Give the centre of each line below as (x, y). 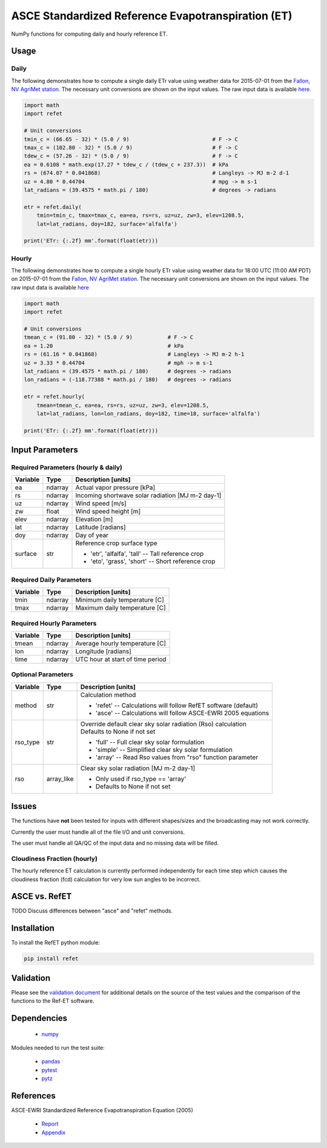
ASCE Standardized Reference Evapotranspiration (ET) (152, 16)
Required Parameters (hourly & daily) (67, 467)
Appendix (54, 1132)
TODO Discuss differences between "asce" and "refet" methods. (92, 911)
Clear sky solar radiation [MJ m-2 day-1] (138, 768)
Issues (24, 806)
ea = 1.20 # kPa (104, 346)
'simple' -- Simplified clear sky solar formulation (164, 750)
